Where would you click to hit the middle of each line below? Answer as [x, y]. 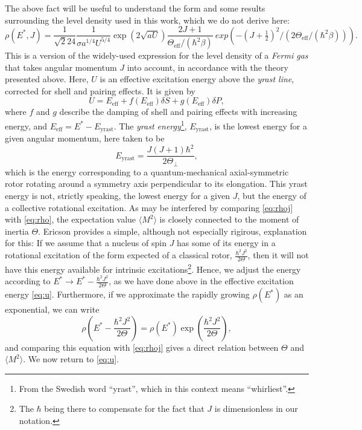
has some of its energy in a [226, 243]
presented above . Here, [47, 79]
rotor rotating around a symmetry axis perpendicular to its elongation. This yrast [156, 184]
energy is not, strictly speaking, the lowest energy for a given [118, 195]
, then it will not [278, 255]
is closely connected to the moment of [229, 219]
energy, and [26, 125]
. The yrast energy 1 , [150, 125]
